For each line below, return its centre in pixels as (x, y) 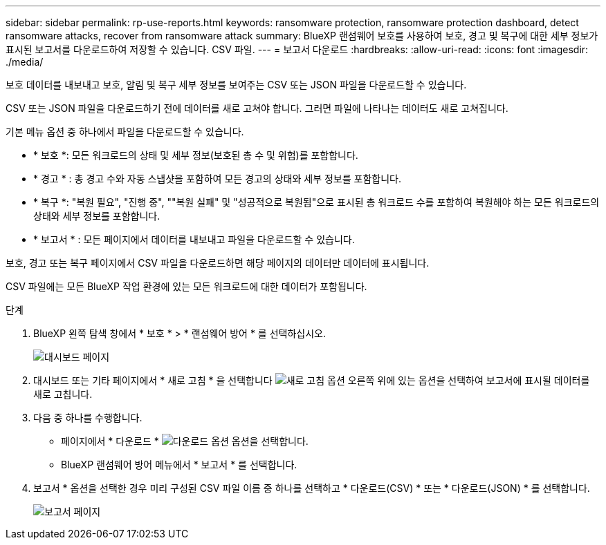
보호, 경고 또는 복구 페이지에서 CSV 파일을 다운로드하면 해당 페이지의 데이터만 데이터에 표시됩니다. (218, 263)
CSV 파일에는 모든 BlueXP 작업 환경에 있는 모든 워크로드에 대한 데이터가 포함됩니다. (186, 286)
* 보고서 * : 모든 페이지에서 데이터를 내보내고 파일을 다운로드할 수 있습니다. (194, 239)
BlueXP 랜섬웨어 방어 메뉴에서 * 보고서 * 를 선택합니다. (179, 465)
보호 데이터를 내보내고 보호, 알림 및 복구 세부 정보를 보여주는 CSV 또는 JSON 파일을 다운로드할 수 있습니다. (236, 85)
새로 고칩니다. (63, 394)
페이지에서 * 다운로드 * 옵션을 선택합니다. (185, 441)
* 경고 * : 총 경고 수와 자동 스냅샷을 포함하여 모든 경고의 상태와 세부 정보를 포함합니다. (217, 179)
